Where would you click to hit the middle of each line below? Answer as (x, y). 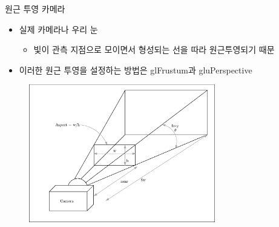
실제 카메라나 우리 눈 (58, 29)
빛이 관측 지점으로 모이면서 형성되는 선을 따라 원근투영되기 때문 (154, 49)
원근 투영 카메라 (35, 8)
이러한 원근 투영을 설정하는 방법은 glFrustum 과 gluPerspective (136, 69)
